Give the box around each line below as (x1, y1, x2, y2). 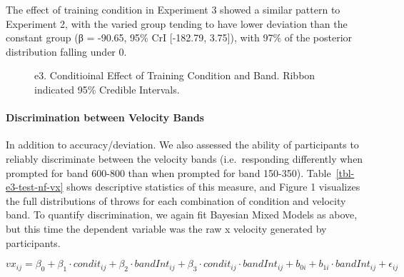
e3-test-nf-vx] (6, 179, 64, 194)
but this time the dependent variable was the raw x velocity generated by (6, 221, 327, 236)
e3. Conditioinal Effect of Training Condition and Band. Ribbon (34, 68, 315, 83)
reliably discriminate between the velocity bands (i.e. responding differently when (6, 151, 363, 166)
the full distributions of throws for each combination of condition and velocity (6, 193, 346, 208)
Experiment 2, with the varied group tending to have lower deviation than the (6, 16, 348, 31)
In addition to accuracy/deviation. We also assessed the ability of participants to (6, 137, 359, 152)
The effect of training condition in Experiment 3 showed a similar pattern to (6, 2, 340, 16)
